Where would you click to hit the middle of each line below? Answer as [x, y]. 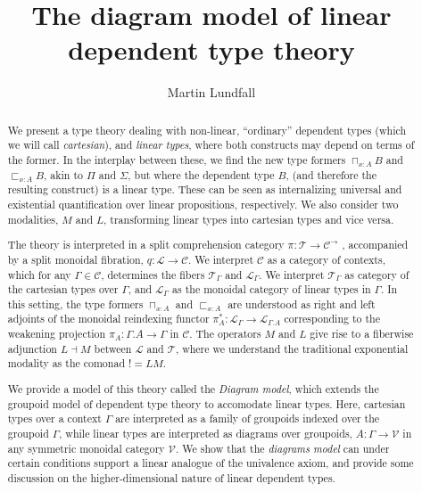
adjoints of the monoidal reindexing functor [108, 319]
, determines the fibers [153, 274]
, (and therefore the [331, 174]
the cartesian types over [63, 289]
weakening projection [57, 334]
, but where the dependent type [201, 174]
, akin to [64, 174]
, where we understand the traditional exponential [292, 348]
